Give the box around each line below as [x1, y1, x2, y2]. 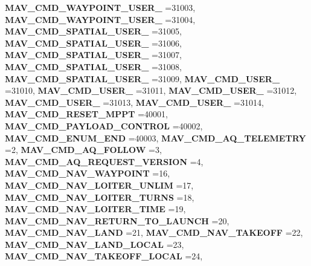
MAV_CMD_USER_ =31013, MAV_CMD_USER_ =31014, [5, 96, 264, 108]
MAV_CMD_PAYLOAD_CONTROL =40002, [5, 119, 203, 132]
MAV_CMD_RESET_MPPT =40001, [5, 108, 168, 120]
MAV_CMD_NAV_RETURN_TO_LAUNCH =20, [5, 214, 229, 227]
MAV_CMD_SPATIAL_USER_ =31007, [5, 48, 182, 61]
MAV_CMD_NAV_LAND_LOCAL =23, [5, 238, 184, 250]
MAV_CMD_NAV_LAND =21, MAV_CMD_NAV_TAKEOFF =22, [5, 226, 303, 239]
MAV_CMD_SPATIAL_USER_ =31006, [5, 36, 182, 49]
